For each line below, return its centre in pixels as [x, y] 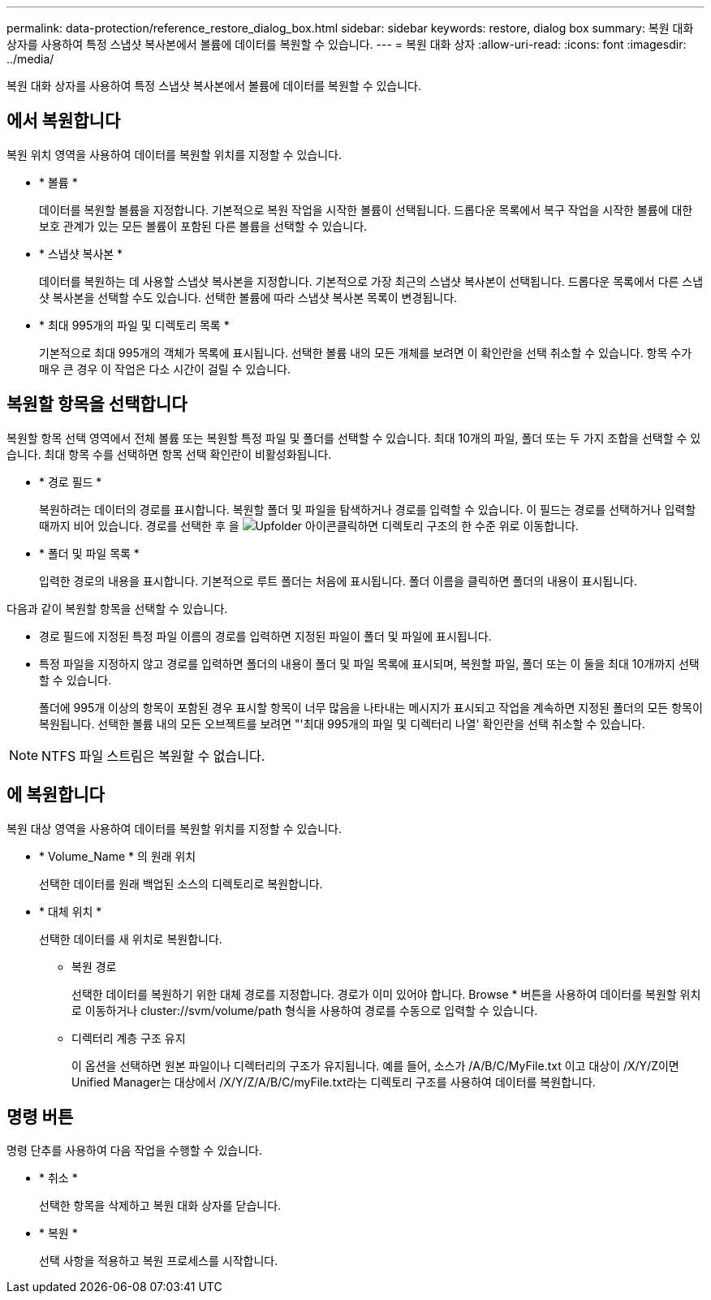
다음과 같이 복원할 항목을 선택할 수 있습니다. [117, 608]
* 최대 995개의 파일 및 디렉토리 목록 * [134, 325]
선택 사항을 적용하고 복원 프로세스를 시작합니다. [159, 1261]
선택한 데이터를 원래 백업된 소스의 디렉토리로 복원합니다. [181, 883]
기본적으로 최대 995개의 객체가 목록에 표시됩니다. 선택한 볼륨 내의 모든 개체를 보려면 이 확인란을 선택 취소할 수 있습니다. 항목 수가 [366, 352]
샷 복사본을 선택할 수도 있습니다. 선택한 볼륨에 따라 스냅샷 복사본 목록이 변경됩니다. [248, 297]
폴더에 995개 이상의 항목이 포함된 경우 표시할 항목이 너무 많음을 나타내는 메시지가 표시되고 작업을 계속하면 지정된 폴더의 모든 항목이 [371, 707]
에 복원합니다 [56, 795]
